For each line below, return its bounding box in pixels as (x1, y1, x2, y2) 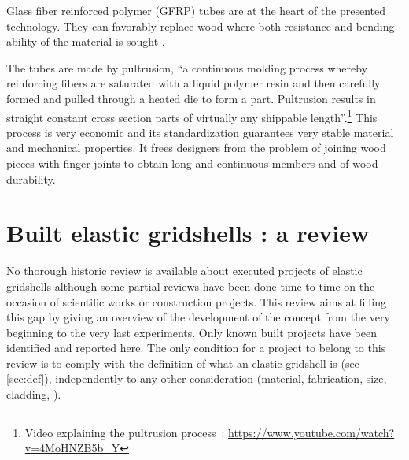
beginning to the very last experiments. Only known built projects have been (6, 324, 377, 340)
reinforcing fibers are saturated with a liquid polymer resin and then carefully (6, 75, 381, 91)
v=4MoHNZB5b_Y (24, 440, 120, 456)
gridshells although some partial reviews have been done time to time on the (6, 277, 375, 294)
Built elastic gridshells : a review (6, 217, 370, 249)
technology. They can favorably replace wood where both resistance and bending (6, 17, 395, 34)
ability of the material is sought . (6, 33, 165, 50)
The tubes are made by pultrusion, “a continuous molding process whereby (6, 59, 368, 76)
